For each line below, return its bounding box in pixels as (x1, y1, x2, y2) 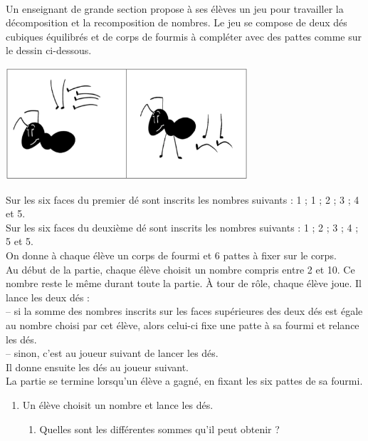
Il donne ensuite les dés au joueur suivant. (6, 359, 189, 374)
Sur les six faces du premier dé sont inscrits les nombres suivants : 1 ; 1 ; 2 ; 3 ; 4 (6, 192, 359, 207)
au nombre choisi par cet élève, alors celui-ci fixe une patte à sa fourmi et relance (6, 318, 359, 333)
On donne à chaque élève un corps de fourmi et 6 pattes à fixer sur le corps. (6, 248, 337, 263)
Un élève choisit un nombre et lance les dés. (22, 397, 214, 412)
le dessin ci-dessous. (6, 43, 92, 58)
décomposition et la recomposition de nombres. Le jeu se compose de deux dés (6, 15, 347, 30)
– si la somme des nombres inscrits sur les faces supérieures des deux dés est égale (6, 303, 363, 318)
